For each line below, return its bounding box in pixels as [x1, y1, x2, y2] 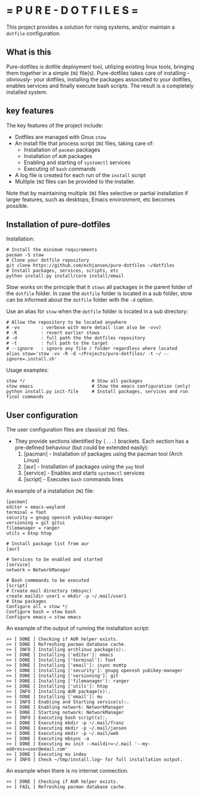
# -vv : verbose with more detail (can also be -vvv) [6, 324, 162, 331]
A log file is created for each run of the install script [14, 171, 146, 178]
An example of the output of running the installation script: [6, 625, 150, 632]
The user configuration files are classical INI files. [6, 426, 130, 433]
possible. [6, 202, 29, 209]
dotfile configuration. [6, 29, 61, 37]
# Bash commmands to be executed [6, 578, 90, 584]
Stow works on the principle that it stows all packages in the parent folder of [6, 284, 193, 291]
